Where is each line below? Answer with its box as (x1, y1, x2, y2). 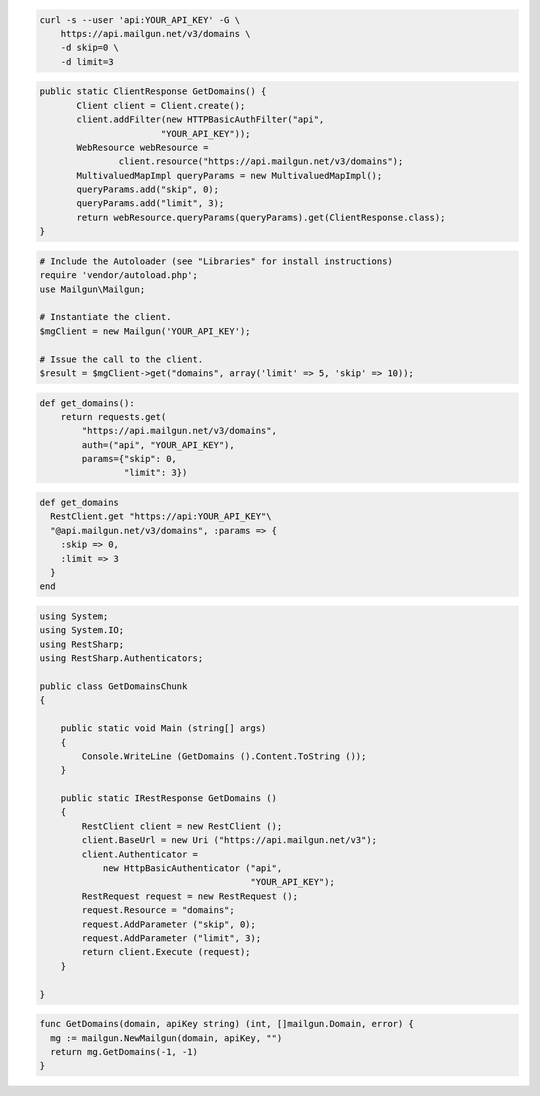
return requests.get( (60, 411, 167, 422)
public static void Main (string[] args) (60, 723, 267, 734)
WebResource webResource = (76, 141, 209, 153)
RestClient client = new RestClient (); (81, 820, 283, 832)
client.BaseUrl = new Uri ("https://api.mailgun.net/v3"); (81, 835, 378, 846)
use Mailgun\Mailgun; (39, 283, 146, 295)
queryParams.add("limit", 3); (76, 198, 225, 209)
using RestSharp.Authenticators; (39, 653, 204, 664)
